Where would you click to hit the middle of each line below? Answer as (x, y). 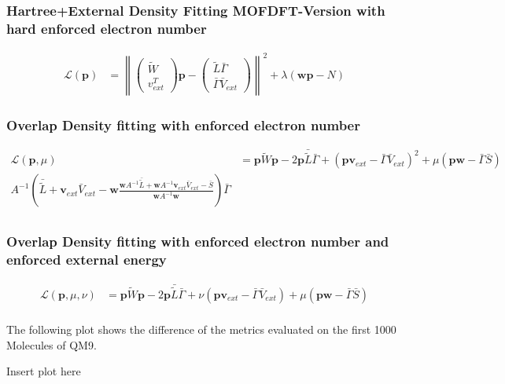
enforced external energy (87, 260)
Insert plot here (44, 371)
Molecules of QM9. (52, 344)
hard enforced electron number (107, 28)
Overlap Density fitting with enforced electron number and (198, 241)
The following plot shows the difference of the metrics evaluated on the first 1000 (201, 329)
